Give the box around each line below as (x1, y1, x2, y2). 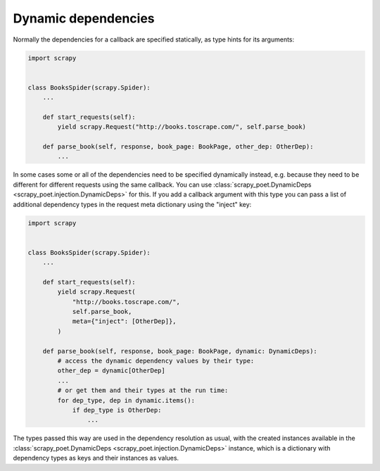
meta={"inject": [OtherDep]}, (72, 318, 177, 325)
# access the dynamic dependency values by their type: (57, 357, 255, 365)
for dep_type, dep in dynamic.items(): (57, 396, 195, 404)
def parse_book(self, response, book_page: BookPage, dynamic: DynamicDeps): (42, 347, 318, 355)
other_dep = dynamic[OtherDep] (57, 367, 165, 375)
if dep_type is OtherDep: (72, 406, 162, 414)
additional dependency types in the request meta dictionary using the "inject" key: (13, 200, 252, 208)
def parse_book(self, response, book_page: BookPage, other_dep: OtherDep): (42, 143, 314, 151)
